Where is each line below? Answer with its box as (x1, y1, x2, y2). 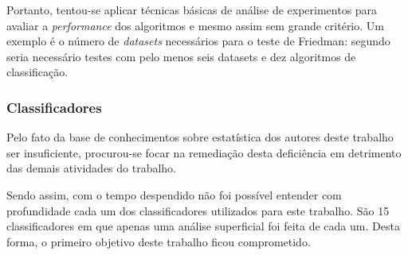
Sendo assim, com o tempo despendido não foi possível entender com (6, 186, 342, 203)
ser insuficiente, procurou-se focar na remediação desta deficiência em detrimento (6, 144, 402, 160)
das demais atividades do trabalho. (6, 160, 177, 176)
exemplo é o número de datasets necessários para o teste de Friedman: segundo (6, 33, 390, 49)
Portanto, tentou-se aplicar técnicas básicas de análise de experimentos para (6, 2, 378, 17)
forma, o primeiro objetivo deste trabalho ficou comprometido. (6, 233, 311, 249)
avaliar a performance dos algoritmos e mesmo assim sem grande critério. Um (6, 17, 384, 33)
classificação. (6, 64, 69, 80)
